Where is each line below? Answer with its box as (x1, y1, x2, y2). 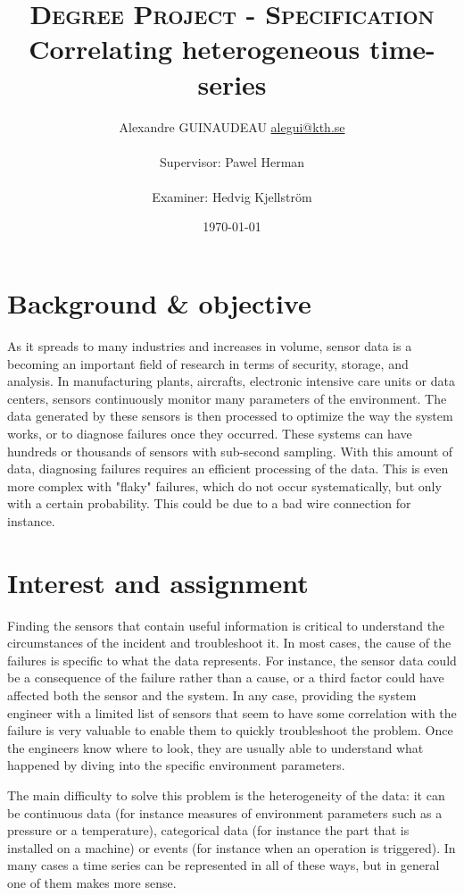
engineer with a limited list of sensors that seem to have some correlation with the (7, 703, 457, 722)
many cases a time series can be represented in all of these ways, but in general (7, 856, 440, 874)
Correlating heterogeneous (29, 30, 360, 67)
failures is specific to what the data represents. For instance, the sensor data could (7, 650, 457, 669)
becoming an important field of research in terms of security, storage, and (7, 354, 409, 372)
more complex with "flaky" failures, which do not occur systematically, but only (7, 476, 442, 495)
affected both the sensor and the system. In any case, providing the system (7, 686, 417, 705)
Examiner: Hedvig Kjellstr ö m (152, 187, 312, 205)
